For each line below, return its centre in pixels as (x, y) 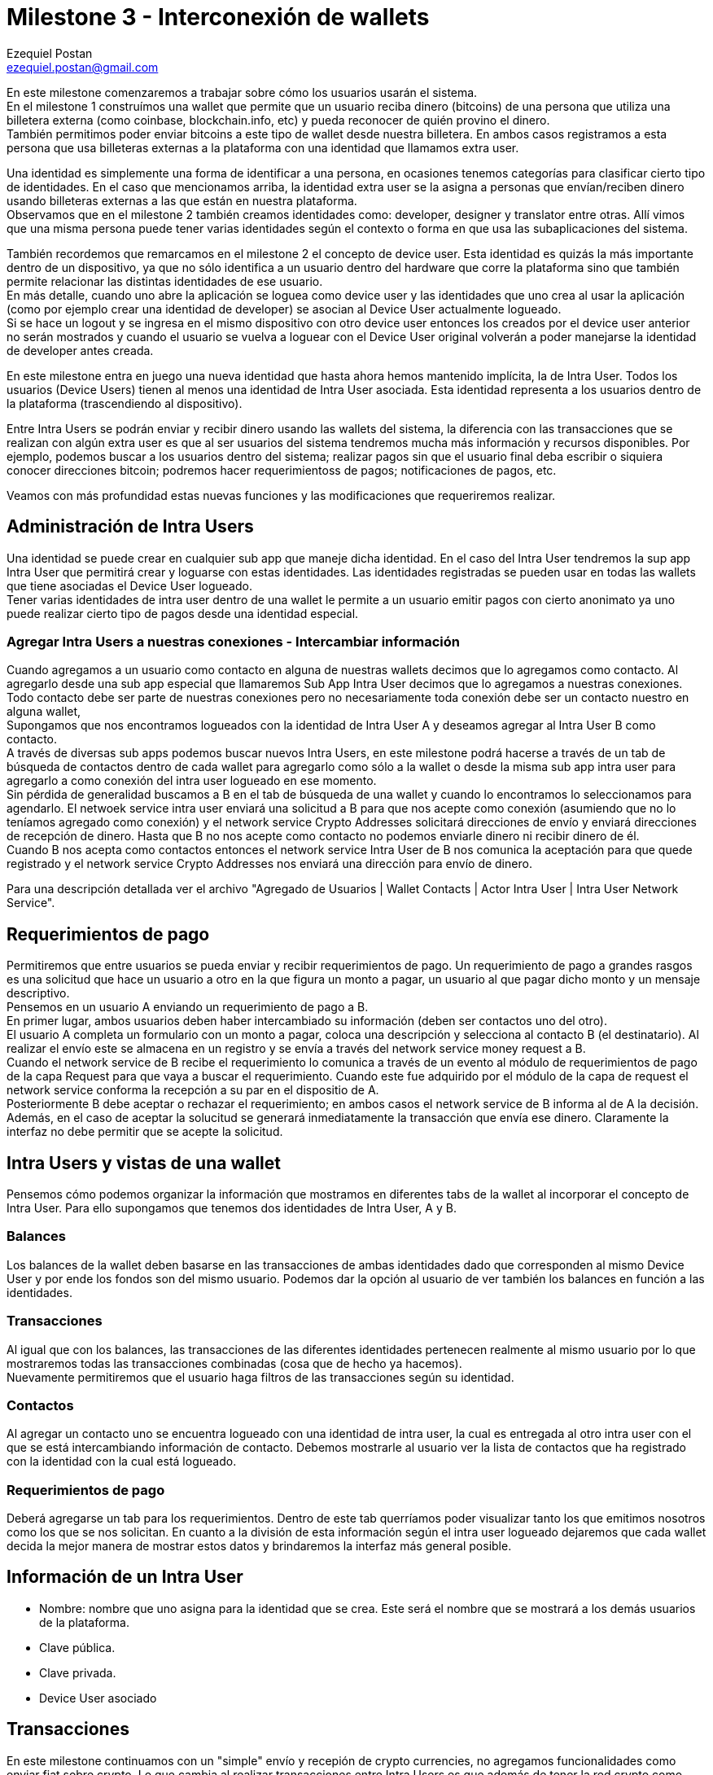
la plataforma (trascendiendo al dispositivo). (125, 403)
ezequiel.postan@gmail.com (83, 67)
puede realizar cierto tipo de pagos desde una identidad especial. (183, 613)
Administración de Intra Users (130, 527)
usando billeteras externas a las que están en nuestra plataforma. (182, 200)
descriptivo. (38, 993)
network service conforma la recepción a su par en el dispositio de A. (193, 1090)
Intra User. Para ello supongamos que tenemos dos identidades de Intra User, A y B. (232, 1208)
